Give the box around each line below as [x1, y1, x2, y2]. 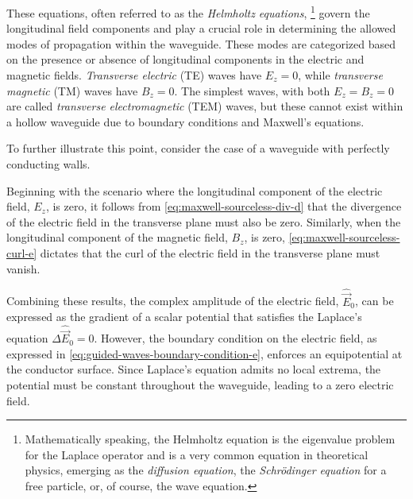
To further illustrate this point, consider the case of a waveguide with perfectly [6, 140, 390, 157]
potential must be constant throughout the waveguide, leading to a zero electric [6, 377, 394, 393]
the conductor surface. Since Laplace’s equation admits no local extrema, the [6, 361, 381, 377]
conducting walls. [6, 156, 91, 172]
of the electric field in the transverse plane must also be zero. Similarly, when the [6, 213, 401, 230]
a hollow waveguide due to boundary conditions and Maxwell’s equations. [6, 113, 365, 130]
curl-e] [6, 244, 37, 261]
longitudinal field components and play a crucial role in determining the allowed [6, 20, 396, 37]
